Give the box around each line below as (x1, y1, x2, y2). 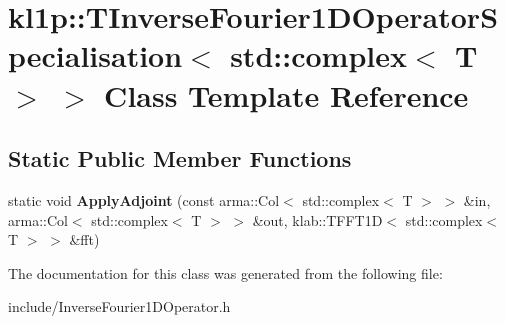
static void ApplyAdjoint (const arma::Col (8, 189, 280, 210)
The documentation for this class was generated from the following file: (8, 262, 443, 283)
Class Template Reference (104, 74, 469, 115)
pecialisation (8, 35, 183, 76)
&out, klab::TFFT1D (252, 209, 383, 230)
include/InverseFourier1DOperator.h (8, 296, 231, 317)
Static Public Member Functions (8, 143, 352, 174)
